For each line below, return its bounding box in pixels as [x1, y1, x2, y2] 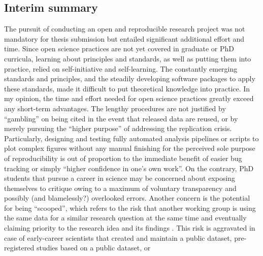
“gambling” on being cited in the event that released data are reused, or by [4, 113, 238, 123]
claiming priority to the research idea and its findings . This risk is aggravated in [4, 222, 255, 233]
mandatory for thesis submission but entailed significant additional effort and [4, 33, 245, 44]
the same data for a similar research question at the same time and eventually [4, 212, 247, 223]
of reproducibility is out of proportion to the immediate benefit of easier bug [4, 152, 242, 163]
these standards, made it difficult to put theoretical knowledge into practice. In [4, 83, 250, 93]
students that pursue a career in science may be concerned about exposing [4, 173, 236, 183]
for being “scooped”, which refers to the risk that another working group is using [4, 202, 256, 213]
